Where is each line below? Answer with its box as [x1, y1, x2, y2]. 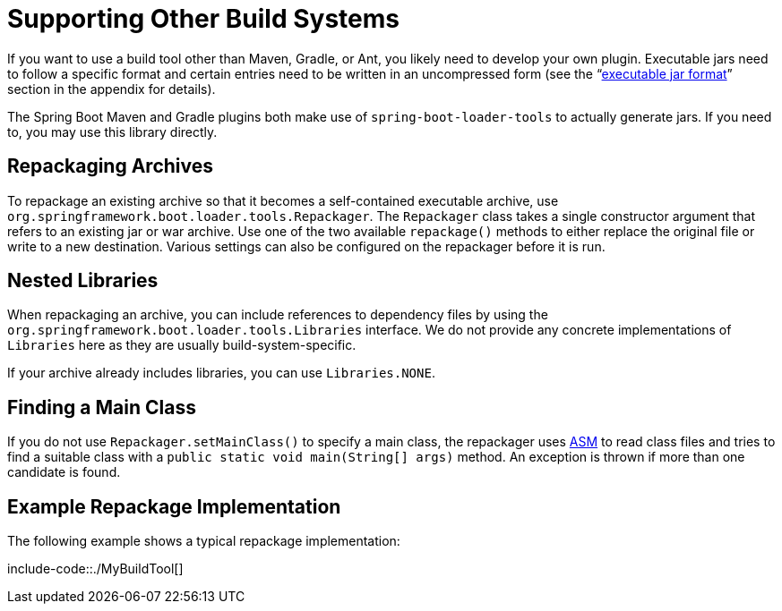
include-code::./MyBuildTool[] [7, 561, 184, 577]
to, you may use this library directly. [7, 123, 218, 140]
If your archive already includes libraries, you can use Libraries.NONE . [7, 365, 435, 381]
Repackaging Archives [7, 155, 214, 178]
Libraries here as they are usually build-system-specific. [7, 337, 357, 353]
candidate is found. [7, 464, 121, 480]
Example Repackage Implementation [7, 495, 341, 518]
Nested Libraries [7, 269, 159, 293]
